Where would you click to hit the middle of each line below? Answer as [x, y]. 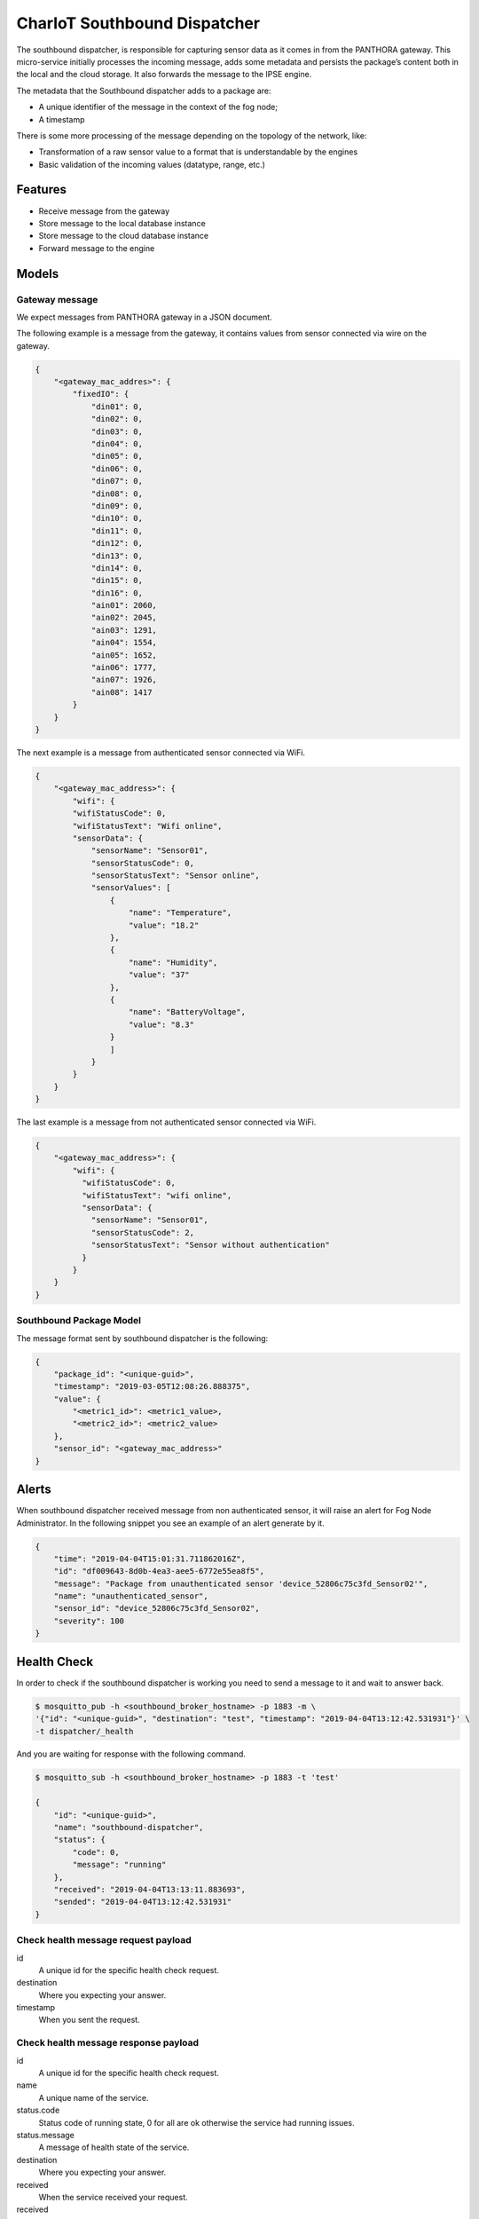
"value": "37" [159, 975]
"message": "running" [119, 1865]
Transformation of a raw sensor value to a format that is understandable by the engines [198, 152]
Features [41, 190]
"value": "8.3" [162, 1024]
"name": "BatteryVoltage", [187, 1012]
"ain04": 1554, [124, 643]
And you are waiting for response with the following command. [131, 1754]
